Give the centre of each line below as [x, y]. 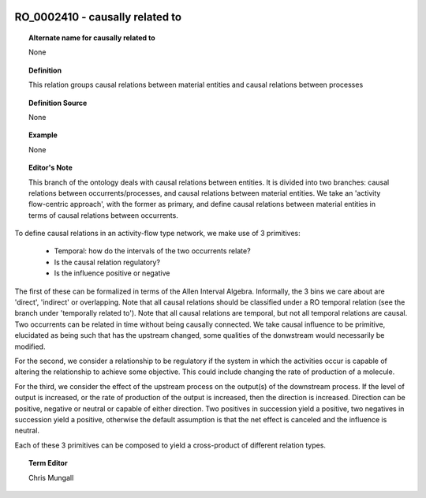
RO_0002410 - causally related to [98, 17]
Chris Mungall [51, 477]
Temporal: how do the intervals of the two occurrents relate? [153, 251]
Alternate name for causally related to [92, 38]
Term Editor [48, 463]
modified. [30, 346]
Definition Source [58, 103]
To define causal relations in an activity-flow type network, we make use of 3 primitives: [157, 234]
